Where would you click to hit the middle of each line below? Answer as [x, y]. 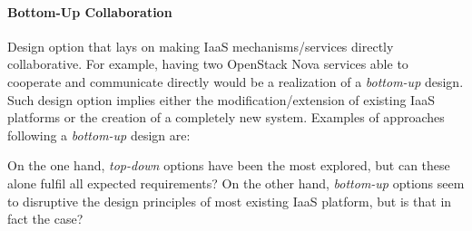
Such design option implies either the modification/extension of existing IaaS [221, 99]
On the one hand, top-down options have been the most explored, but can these [229, 165]
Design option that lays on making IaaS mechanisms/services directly [201, 46]
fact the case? [45, 219]
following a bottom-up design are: [99, 135]
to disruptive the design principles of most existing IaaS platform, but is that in [230, 201]
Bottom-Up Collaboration [90, 11]
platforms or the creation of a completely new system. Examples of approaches [226, 117]
